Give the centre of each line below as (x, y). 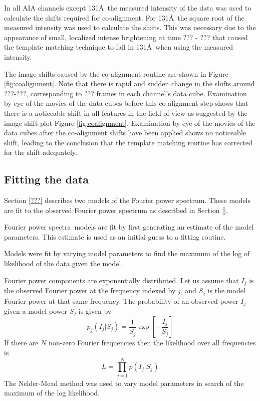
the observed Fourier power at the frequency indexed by (90, 290)
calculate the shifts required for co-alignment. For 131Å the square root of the (124, 17)
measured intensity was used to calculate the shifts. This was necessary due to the (130, 27)
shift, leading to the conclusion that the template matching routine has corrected (128, 142)
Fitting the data (47, 179)
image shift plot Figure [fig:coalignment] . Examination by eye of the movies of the (130, 123)
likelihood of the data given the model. (64, 263)
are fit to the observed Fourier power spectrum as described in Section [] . (116, 210)
